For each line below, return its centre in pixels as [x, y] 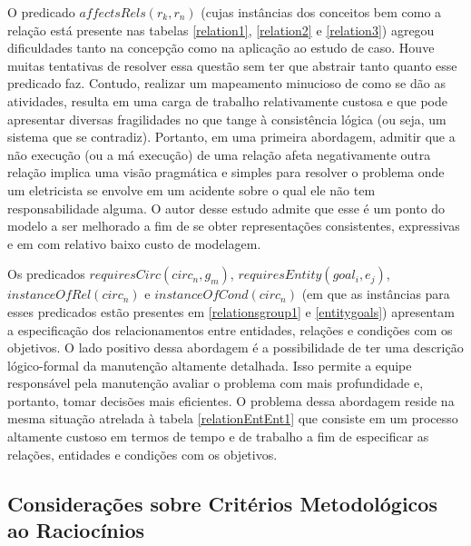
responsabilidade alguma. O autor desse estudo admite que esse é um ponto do [226, 208]
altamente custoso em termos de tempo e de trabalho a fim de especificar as [218, 437]
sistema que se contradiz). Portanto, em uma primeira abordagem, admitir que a [231, 137]
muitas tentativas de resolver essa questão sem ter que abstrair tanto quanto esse [232, 65]
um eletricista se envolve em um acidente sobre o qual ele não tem [191, 189]
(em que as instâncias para [376, 294]
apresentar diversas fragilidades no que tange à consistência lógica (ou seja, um [227, 119]
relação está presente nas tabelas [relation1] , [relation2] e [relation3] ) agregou [221, 30]
